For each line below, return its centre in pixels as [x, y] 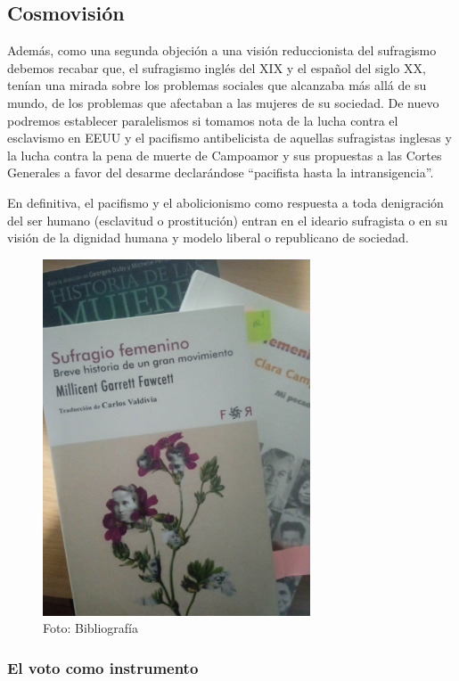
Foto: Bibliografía [91, 628]
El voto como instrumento [103, 667]
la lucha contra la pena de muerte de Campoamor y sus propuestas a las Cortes [225, 155]
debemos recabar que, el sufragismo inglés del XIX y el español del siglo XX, [217, 67]
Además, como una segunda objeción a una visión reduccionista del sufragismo [222, 50]
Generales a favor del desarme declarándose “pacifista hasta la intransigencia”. [221, 172]
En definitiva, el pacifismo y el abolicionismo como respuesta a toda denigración [225, 202]
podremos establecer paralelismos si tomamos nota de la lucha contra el [203, 120]
